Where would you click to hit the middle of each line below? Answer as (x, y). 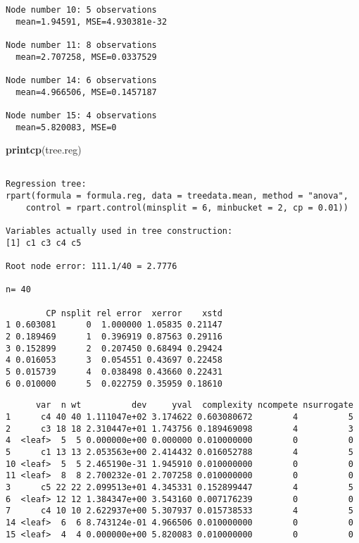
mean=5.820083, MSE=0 (66, 127)
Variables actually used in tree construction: (119, 231)
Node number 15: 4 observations (81, 115)
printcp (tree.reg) (44, 150)
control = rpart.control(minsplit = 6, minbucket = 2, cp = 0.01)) (187, 207)
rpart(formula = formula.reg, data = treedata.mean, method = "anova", (177, 196)
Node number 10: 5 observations (81, 10)
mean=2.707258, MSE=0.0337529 (86, 57)
